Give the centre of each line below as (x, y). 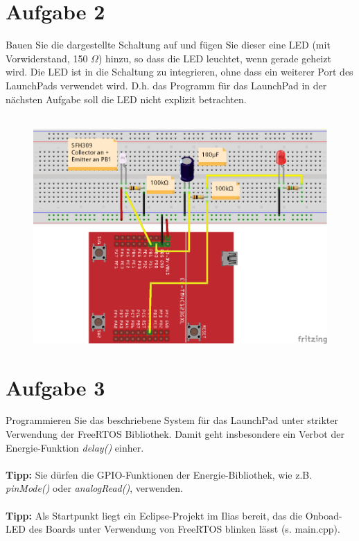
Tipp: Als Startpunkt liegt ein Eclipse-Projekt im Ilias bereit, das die (154, 515)
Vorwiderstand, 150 (47, 58)
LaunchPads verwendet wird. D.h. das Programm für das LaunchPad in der (166, 85)
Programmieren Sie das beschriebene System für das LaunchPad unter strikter (172, 420)
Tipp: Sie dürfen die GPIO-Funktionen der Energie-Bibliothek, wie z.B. (159, 474)
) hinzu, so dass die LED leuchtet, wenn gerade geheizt (214, 58)
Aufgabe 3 (55, 387)
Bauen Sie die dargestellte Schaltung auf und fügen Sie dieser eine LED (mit (168, 45)
